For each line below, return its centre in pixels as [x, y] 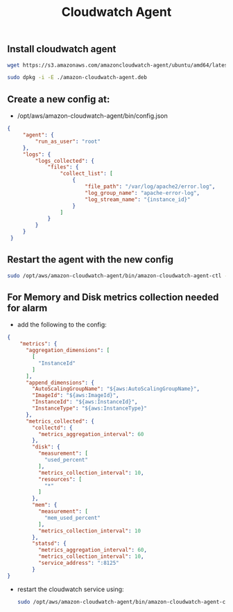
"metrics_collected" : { [60, 421]
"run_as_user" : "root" [68, 141]
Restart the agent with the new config [90, 260]
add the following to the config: [62, 325]
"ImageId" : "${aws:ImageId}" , [76, 396]
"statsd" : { [50, 544]
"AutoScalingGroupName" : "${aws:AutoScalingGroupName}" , [116, 389]
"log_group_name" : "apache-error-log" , [142, 193]
